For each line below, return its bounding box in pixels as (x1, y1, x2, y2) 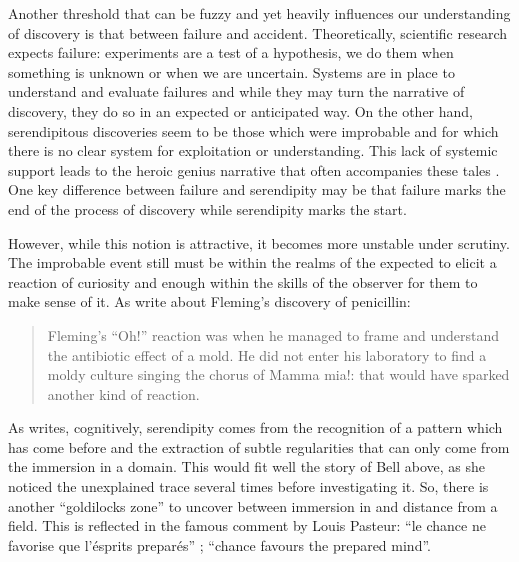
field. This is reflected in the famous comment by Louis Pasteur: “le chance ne (8, 515, 486, 536)
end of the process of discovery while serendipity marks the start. (8, 198, 407, 219)
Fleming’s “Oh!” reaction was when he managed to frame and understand (47, 324, 500, 345)
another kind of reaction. (47, 383, 200, 404)
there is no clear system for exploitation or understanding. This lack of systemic (8, 140, 498, 161)
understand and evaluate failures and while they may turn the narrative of (8, 81, 465, 102)
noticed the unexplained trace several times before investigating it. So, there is (8, 476, 489, 497)
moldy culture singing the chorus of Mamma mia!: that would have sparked (47, 364, 510, 385)
